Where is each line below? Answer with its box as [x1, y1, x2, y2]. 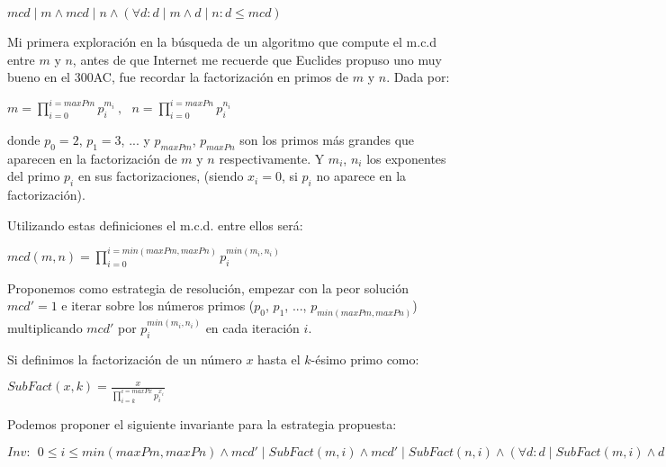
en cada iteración [205, 318, 300, 337]
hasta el [257, 349, 301, 368]
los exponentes [366, 148, 446, 167]
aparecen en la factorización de [7, 148, 177, 167]
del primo [7, 166, 60, 185]
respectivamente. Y [219, 148, 325, 167]
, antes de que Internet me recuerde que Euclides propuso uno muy [72, 49, 442, 68]
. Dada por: [386, 67, 450, 86]
